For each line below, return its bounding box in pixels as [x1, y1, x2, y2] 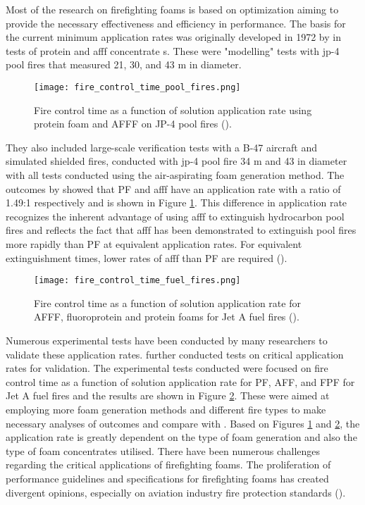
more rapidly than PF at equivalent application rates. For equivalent [6, 236, 302, 251]
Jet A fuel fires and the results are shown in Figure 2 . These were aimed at [6, 388, 330, 403]
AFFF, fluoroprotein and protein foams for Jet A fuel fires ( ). [34, 309, 299, 324]
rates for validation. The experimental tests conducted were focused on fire [6, 361, 328, 375]
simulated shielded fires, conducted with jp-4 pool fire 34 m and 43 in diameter [6, 154, 347, 168]
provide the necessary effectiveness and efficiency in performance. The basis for [6, 15, 346, 30]
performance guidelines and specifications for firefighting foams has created [6, 470, 329, 485]
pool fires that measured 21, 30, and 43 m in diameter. [6, 57, 242, 72]
